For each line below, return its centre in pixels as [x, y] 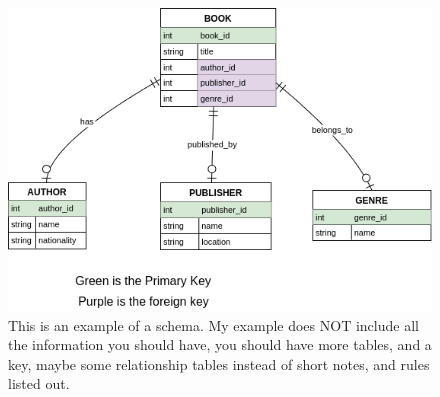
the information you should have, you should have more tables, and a [220, 344]
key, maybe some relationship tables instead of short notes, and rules [219, 363]
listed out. [39, 383]
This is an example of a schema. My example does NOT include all [213, 324]
